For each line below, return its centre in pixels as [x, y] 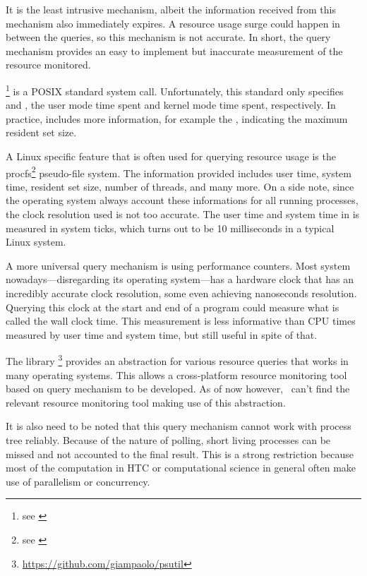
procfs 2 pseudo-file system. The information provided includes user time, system [179, 172]
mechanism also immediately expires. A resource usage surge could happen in [173, 23]
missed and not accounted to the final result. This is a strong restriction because [180, 454]
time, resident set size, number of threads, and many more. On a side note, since [180, 186]
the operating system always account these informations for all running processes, [182, 200]
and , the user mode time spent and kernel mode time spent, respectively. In [171, 105]
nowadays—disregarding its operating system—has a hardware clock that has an [180, 279]
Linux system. [36, 242]
